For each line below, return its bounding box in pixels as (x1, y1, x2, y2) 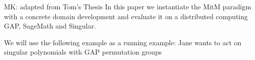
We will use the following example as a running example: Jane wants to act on (4, 37, 242, 47)
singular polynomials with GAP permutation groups (4, 47, 162, 57)
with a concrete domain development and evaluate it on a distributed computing (4, 11, 248, 21)
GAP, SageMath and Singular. (4, 21, 96, 31)
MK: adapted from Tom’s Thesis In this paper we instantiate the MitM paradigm (4, 1, 252, 11)
